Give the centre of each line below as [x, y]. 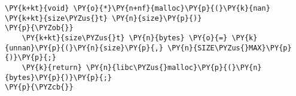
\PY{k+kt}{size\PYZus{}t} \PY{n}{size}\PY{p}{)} [103, 18]
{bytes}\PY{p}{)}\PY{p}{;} [58, 77]
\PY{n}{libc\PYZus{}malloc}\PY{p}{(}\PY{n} [174, 67]
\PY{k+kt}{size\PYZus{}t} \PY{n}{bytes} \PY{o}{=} [125, 38]
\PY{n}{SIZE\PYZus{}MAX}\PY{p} [230, 48]
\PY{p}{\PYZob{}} [39, 28]
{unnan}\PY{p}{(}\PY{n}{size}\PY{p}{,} [84, 48]
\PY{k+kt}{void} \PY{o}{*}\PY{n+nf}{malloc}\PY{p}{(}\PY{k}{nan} [138, 8]
